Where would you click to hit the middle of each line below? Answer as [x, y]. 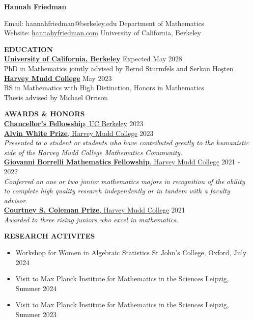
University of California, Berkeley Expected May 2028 [93, 59]
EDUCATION [28, 49]
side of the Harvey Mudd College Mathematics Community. [93, 152]
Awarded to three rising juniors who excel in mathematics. [91, 219]
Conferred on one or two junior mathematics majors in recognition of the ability [125, 181]
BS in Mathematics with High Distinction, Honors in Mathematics [104, 88]
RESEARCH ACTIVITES [50, 236]
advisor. [16, 200]
